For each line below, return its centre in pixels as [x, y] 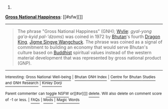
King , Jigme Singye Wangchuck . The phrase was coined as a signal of [90, 42]
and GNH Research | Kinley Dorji [34, 83]
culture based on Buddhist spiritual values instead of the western [84, 52]
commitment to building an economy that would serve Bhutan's [83, 47]
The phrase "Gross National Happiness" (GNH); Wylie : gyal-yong [84, 31]
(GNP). [24, 63]
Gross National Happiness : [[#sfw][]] [44, 17]
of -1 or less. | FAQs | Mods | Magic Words [42, 99]
